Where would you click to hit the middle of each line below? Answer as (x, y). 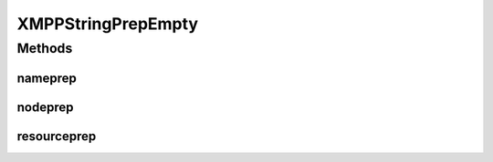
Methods (45, 48)
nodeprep (45, 107)
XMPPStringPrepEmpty (107, 24)
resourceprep (57, 136)
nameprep (47, 78)
